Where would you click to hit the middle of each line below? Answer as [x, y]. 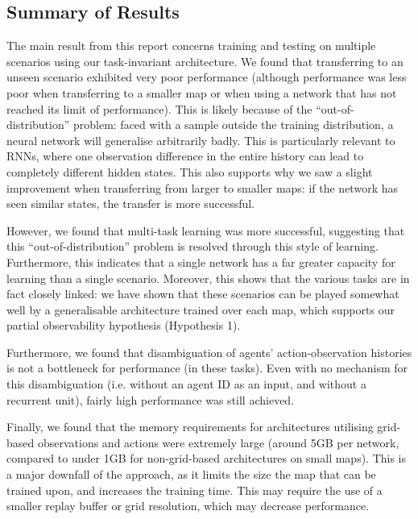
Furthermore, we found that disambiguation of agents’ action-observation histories [209, 352]
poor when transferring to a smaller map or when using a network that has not [202, 92]
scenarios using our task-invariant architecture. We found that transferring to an [205, 61]
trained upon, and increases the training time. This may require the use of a [195, 490]
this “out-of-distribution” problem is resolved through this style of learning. [192, 246]
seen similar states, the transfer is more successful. [131, 203]
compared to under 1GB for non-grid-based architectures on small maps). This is [207, 458]
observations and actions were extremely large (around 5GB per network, [218, 442]
